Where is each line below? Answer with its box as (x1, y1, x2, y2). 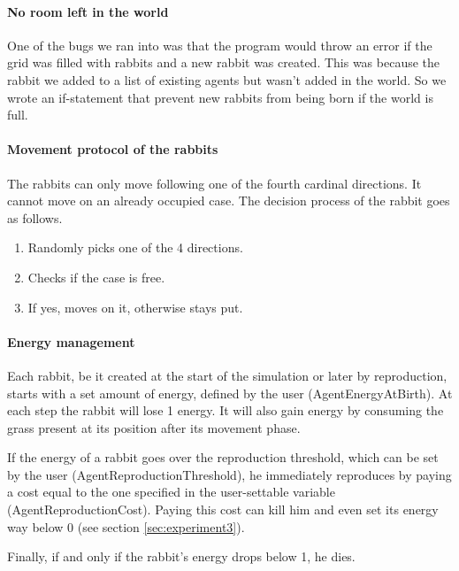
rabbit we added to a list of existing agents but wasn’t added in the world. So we (7, 70, 447, 89)
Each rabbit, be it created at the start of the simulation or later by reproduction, (7, 366, 448, 384)
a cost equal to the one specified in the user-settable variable (7, 482, 335, 501)
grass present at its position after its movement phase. (7, 418, 301, 436)
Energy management (7, 332, 135, 351)
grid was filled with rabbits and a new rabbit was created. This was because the (7, 53, 440, 72)
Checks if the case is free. (27, 267, 165, 286)
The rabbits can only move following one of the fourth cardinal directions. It (7, 174, 422, 192)
